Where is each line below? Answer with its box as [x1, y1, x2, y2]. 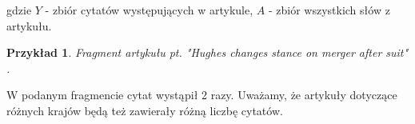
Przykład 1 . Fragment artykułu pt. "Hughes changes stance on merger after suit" [6, 44, 409, 61]
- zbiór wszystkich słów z [268, 2, 390, 18]
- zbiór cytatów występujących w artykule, [45, 2, 253, 18]
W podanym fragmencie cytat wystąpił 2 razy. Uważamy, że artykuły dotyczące [6, 86, 397, 103]
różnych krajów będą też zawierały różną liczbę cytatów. [6, 102, 283, 118]
